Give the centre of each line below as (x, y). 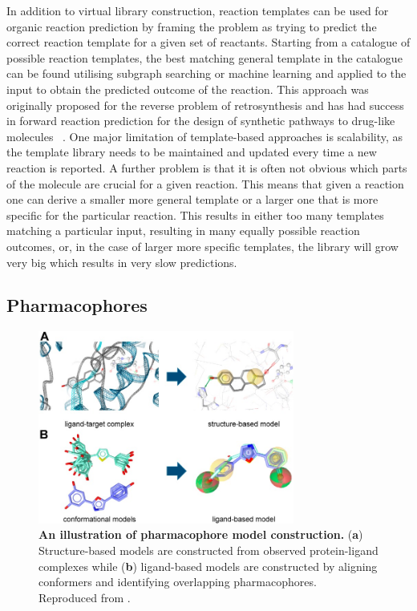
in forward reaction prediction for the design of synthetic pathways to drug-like (201, 121)
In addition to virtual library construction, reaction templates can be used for (198, 10)
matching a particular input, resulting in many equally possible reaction (183, 231)
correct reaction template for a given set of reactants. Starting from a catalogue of (208, 42)
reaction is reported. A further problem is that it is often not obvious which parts (207, 167)
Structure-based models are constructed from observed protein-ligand (208, 550)
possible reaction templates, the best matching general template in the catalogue (204, 57)
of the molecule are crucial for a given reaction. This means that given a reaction (205, 183)
